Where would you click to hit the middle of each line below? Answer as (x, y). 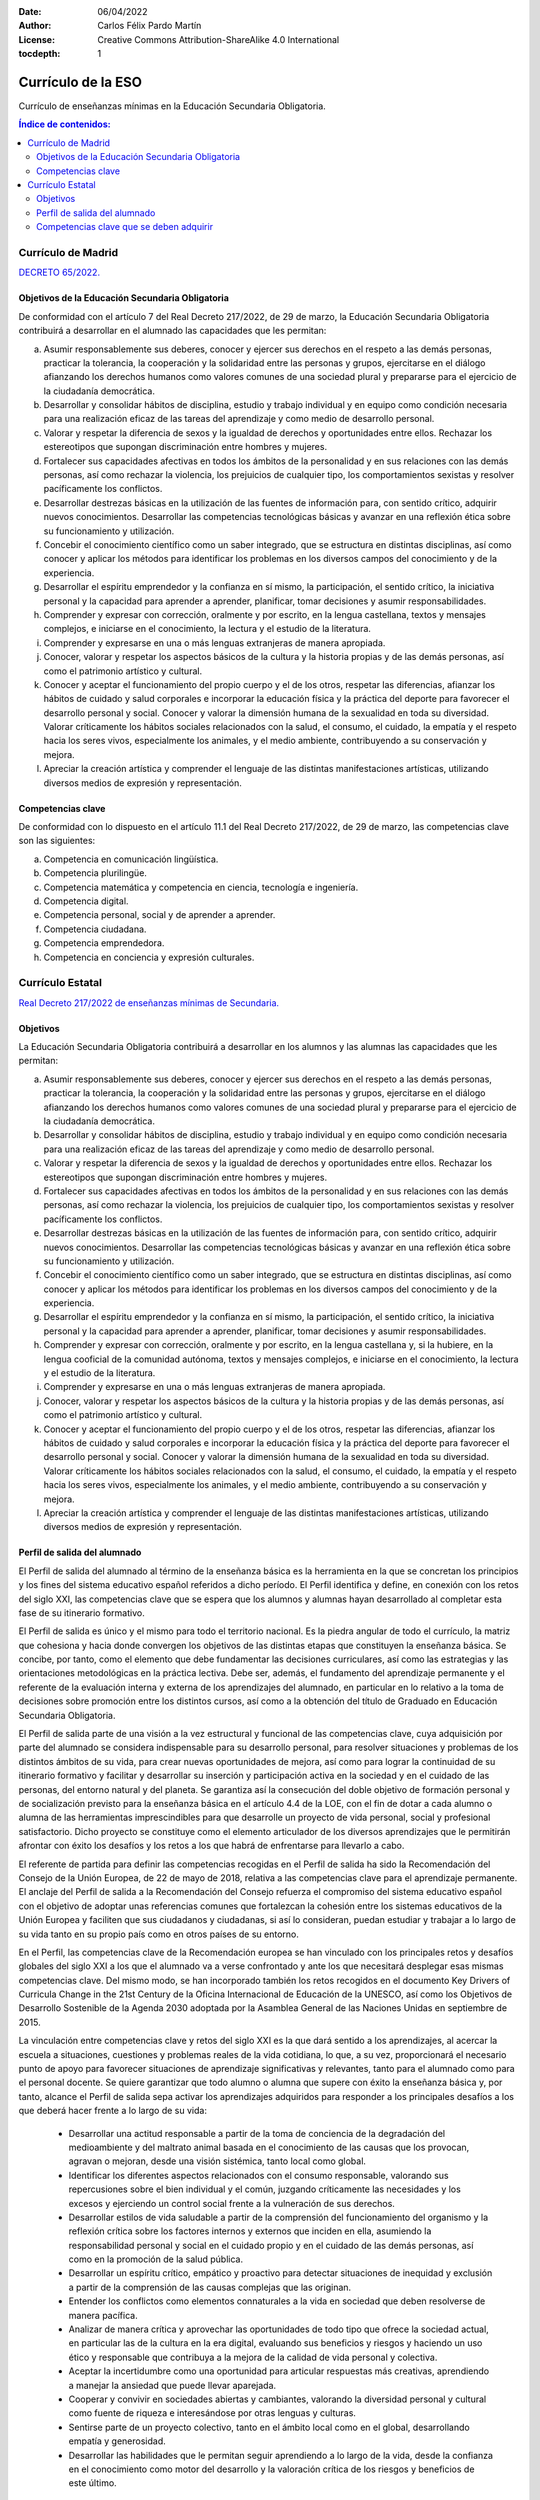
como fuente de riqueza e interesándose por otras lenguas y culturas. (212, 2413)
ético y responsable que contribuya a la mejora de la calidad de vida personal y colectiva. (253, 2357)
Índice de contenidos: (64, 124)
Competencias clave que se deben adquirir (125, 227)
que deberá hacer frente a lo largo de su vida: (112, 2111)
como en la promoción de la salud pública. (156, 2259)
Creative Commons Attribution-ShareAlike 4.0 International (218, 39)
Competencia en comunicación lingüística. (131, 859)
